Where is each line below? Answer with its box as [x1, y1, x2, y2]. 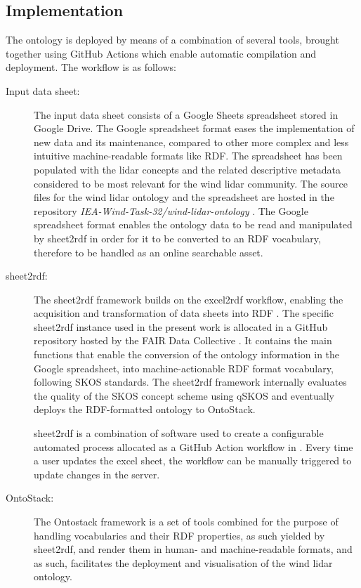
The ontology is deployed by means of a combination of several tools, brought [6, 32, 339, 47]
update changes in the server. [34, 466, 160, 481]
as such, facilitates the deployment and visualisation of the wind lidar [34, 555, 333, 570]
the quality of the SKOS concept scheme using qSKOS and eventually [34, 388, 334, 403]
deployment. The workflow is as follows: [6, 60, 176, 74]
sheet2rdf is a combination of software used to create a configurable [34, 426, 324, 440]
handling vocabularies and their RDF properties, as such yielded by [34, 528, 325, 542]
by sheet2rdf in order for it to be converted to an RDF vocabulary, [34, 230, 321, 245]
